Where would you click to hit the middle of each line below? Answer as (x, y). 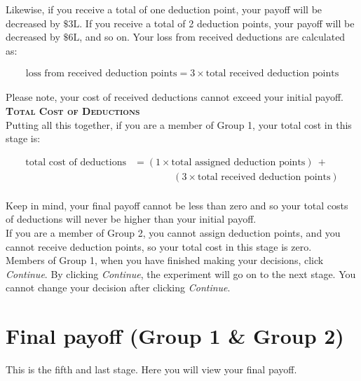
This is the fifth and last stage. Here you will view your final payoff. (151, 369)
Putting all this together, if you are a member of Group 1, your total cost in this (179, 124)
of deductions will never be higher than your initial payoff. (131, 219)
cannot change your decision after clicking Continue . (118, 288)
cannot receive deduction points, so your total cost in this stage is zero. (159, 246)
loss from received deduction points (101, 74)
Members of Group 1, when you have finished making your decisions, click (165, 260)
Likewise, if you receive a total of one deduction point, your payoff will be (164, 9)
